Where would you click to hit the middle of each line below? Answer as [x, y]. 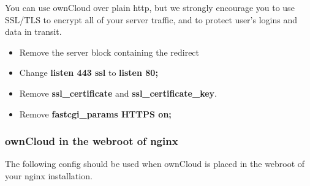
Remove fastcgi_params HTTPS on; [95, 113]
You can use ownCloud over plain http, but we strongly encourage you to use [150, 7]
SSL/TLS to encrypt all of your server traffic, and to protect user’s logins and [151, 19]
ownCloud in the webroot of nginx [92, 141]
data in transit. [33, 32]
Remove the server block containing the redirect [109, 52]
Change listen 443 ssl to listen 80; [89, 73]
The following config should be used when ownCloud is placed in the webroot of [155, 164]
